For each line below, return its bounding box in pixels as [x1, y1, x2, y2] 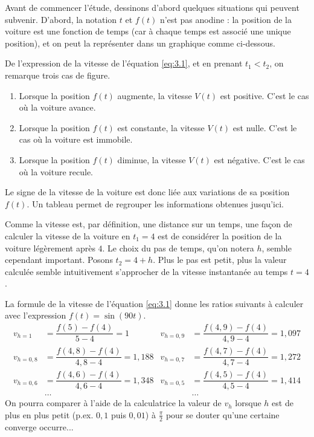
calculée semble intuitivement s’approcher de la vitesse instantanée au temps [5, 265, 288, 277]
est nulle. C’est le [232, 121, 297, 134]
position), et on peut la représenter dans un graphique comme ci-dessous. [5, 36, 275, 49]
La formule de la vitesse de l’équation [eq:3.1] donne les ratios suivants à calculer [5, 297, 304, 309]
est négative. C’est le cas [214, 153, 305, 166]
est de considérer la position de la [158, 229, 282, 242]
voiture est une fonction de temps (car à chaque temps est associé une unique [5, 25, 291, 37]
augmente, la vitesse [117, 89, 192, 102]
